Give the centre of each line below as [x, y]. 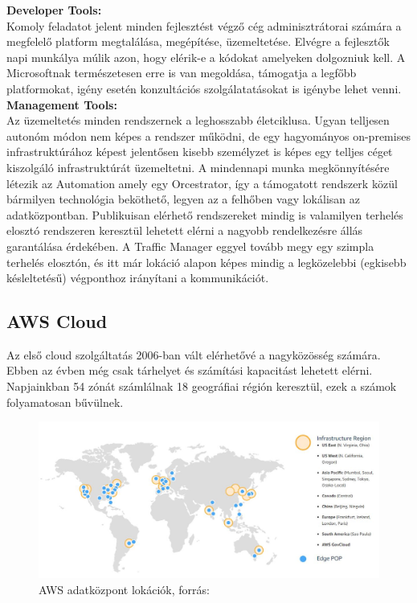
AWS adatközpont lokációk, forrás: [124, 589]
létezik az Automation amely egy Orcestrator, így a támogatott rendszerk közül [202, 183]
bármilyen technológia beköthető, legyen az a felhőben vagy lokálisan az [183, 199]
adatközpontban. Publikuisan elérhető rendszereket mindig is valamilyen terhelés [205, 214]
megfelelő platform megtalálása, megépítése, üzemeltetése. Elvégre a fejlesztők [198, 41]
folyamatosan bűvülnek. [65, 402]
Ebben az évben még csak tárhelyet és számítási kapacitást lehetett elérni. [190, 370]
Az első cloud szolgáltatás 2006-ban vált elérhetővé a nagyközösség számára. [194, 354]
